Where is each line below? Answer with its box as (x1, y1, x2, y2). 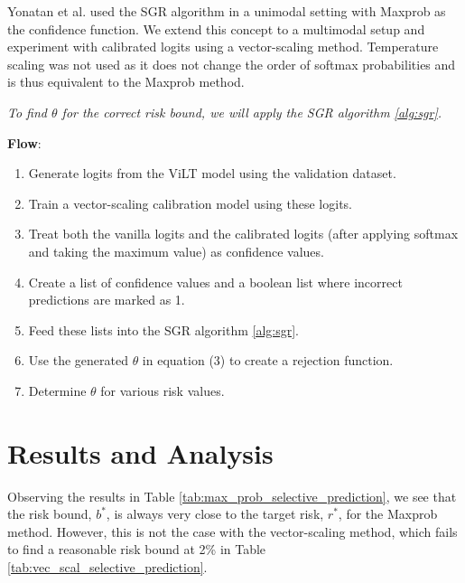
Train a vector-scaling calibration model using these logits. (28, 193, 352, 212)
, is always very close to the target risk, (106, 504, 324, 523)
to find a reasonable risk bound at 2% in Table (7, 540, 266, 559)
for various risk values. (100, 381, 225, 400)
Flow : (7, 133, 42, 152)
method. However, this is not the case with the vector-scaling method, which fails (7, 522, 458, 541)
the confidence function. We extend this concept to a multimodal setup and (7, 19, 425, 38)
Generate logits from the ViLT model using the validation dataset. (28, 164, 396, 183)
